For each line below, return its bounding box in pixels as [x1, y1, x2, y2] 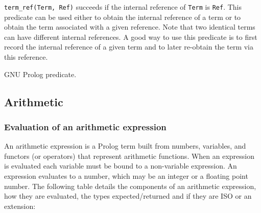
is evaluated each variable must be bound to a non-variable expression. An [4, 160, 237, 171]
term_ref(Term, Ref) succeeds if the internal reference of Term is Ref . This [4, 2, 242, 12]
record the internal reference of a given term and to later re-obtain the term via [4, 41, 253, 52]
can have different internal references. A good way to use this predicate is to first [4, 31, 257, 42]
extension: [4, 200, 36, 211]
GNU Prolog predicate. [4, 68, 77, 79]
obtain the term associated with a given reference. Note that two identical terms [4, 21, 255, 32]
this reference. [4, 52, 48, 62]
